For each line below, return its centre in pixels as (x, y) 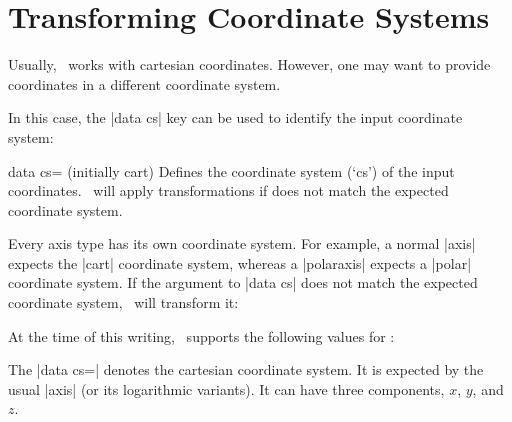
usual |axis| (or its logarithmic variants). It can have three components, (226, 388)
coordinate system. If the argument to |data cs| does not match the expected (243, 282)
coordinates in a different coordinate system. (144, 83)
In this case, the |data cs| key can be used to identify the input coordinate (235, 117)
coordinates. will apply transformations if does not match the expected (228, 190)
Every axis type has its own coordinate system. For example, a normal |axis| (242, 243)
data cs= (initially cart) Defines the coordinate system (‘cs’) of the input (231, 170)
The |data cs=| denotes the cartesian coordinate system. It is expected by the (246, 369)
